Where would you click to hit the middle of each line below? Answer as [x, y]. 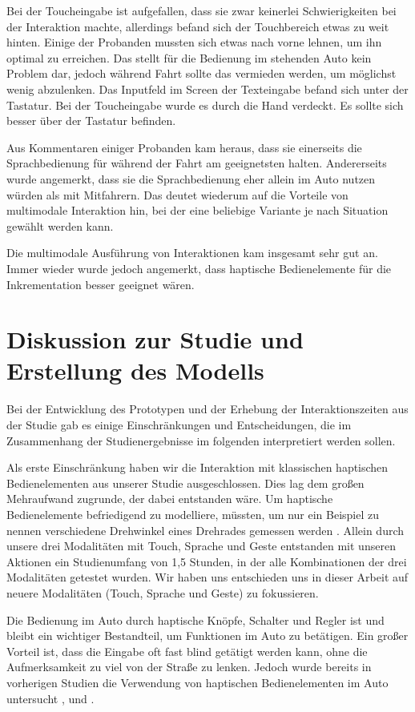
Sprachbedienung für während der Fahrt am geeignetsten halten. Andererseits [197, 163]
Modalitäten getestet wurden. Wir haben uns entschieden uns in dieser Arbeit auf [207, 577]
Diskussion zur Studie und [155, 339]
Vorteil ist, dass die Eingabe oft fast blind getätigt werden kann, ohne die [187, 651]
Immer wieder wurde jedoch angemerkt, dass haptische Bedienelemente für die [199, 268]
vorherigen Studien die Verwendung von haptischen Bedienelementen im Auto [197, 682]
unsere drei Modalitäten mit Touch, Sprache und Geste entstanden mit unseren [201, 546]
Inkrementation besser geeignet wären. [101, 284]
